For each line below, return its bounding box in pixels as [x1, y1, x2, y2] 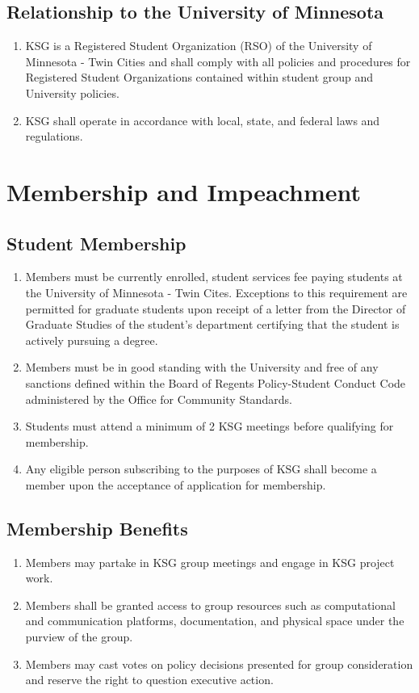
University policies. [25, 84, 119, 101]
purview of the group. [25, 628, 133, 645]
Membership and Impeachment [6, 174, 362, 208]
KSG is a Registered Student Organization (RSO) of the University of [25, 37, 372, 54]
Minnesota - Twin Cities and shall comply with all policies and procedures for [25, 52, 411, 69]
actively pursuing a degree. [25, 331, 158, 348]
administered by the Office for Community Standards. [25, 390, 292, 407]
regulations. [25, 128, 83, 145]
